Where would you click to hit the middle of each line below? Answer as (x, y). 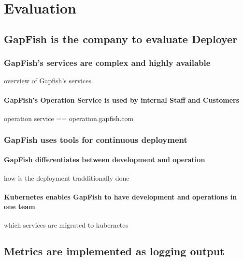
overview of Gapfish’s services (48, 81)
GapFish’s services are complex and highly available (107, 63)
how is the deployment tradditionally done (67, 178)
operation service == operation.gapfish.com (69, 118)
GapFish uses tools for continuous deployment (96, 140)
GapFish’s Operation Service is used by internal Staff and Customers (122, 100)
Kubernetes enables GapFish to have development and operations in (121, 197)
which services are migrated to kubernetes (66, 224)
